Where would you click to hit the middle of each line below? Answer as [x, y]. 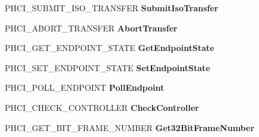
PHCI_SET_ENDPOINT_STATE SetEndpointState [108, 67]
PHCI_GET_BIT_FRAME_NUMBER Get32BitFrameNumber [130, 127]
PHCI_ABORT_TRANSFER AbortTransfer [91, 28]
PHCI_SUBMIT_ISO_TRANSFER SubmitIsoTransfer [112, 8]
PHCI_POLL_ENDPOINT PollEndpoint [85, 87]
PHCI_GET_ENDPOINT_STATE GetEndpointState [110, 48]
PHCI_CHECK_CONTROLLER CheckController [102, 107]
